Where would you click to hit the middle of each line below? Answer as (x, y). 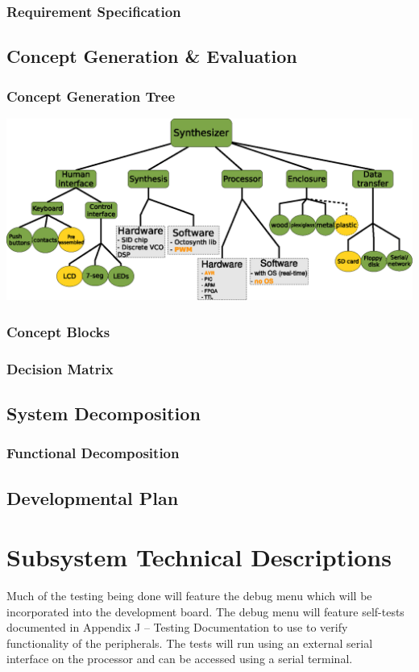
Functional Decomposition (93, 453)
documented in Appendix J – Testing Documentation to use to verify (177, 627)
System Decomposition (104, 413)
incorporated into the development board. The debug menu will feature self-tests (205, 611)
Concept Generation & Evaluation (152, 56)
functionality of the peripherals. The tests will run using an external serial (190, 643)
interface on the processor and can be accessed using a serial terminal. (180, 659)
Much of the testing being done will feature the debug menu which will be (189, 596)
